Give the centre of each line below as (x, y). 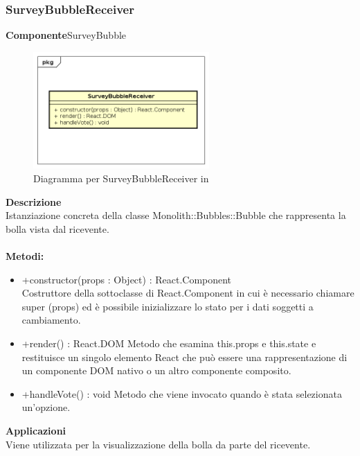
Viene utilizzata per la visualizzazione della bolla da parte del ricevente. (158, 444)
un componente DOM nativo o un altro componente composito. (156, 370)
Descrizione (34, 201)
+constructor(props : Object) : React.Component (127, 279)
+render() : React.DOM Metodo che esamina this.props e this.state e (169, 343)
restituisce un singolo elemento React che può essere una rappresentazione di (184, 357)
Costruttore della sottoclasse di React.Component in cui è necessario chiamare (188, 293)
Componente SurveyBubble (66, 35)
